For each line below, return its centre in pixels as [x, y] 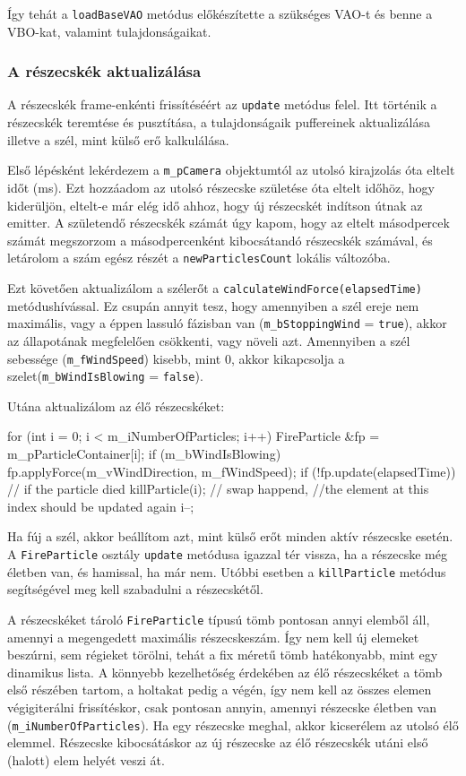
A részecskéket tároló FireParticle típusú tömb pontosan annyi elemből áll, [219, 619]
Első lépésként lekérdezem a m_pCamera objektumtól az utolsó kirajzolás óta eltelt [231, 170]
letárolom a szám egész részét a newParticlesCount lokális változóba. [199, 258]
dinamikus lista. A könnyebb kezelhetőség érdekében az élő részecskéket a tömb [225, 672]
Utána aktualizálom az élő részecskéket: [116, 405]
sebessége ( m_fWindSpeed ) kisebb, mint [114, 358]
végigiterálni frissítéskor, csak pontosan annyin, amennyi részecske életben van [222, 707]
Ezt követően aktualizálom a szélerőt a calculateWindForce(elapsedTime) [215, 288]
